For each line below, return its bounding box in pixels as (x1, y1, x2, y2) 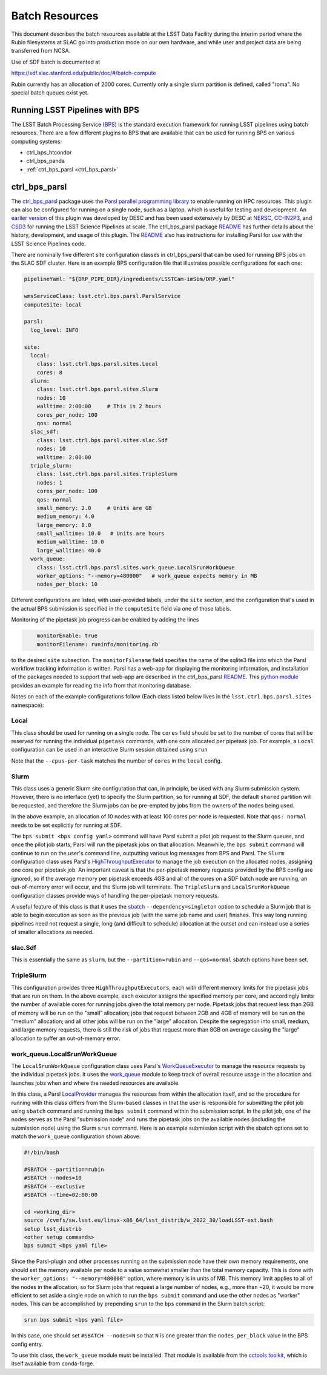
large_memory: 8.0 (36, 522, 91, 528)
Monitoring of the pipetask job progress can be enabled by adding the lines (11, 616, 199, 623)
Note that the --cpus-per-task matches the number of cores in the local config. (11, 757, 222, 764)
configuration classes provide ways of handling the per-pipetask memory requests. (11, 892, 219, 899)
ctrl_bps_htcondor (26, 148, 72, 156)
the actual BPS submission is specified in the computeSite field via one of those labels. (11, 605, 231, 612)
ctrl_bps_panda (26, 157, 65, 165)
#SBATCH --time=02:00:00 (24, 1191, 98, 1199)
